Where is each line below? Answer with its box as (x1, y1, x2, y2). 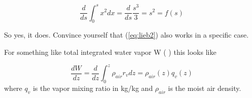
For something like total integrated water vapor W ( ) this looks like (4, 46, 217, 57)
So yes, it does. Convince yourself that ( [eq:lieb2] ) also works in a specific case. (4, 29, 249, 40)
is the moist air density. (168, 82, 241, 93)
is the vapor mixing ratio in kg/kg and (32, 82, 153, 93)
